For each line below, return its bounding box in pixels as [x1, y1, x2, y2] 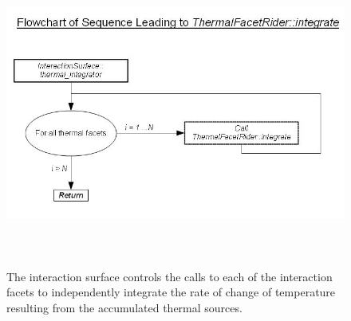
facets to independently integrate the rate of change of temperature [6, 284, 336, 300]
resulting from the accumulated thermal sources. [6, 299, 243, 315]
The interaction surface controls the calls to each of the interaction [6, 268, 333, 284]
